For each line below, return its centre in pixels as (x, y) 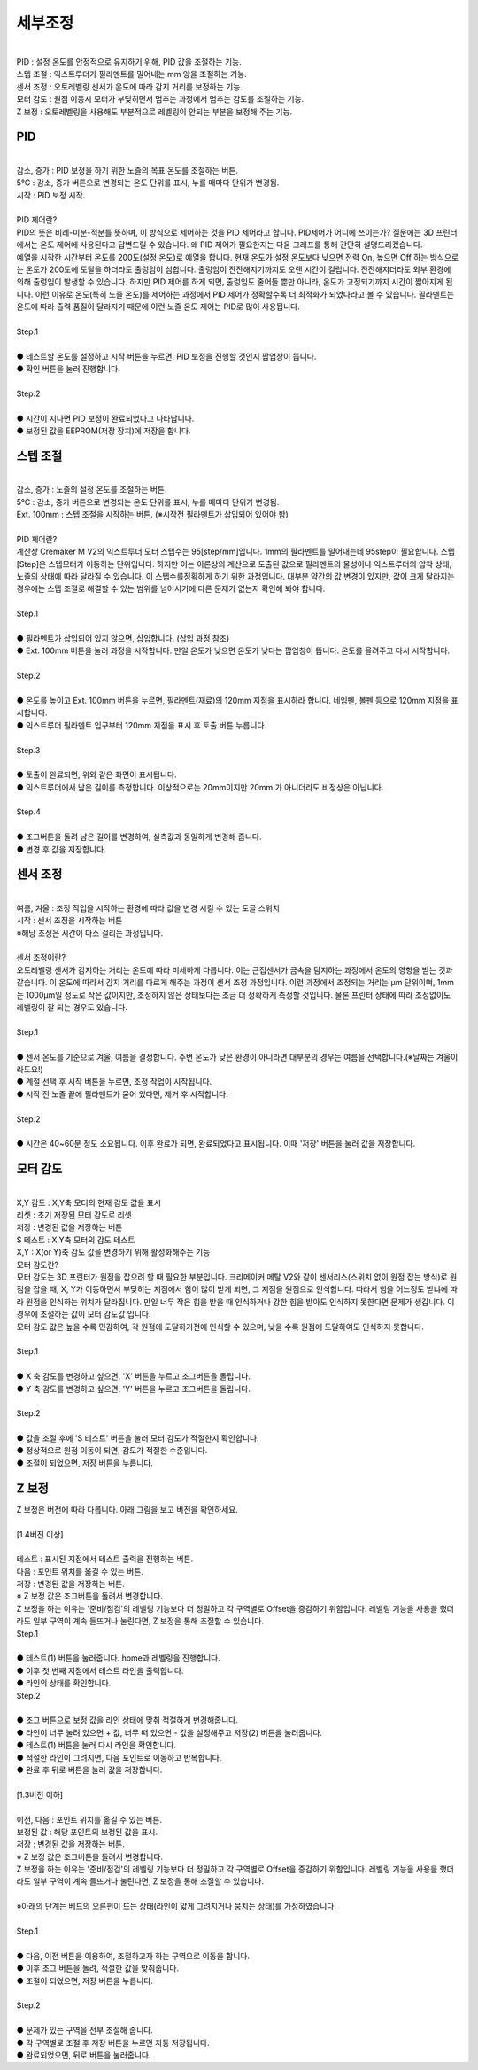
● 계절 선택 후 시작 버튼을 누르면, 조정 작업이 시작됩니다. (114, 1082)
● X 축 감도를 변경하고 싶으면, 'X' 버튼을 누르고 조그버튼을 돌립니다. (134, 1376)
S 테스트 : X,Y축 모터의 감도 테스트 (76, 1240)
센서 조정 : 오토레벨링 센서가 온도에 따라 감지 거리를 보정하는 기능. (130, 86)
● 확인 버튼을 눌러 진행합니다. (69, 369)
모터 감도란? (38, 1265)
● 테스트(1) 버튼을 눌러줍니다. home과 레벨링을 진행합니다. (118, 1658)
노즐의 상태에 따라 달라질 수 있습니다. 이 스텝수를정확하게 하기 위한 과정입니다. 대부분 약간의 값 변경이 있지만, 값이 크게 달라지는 (235, 577)
